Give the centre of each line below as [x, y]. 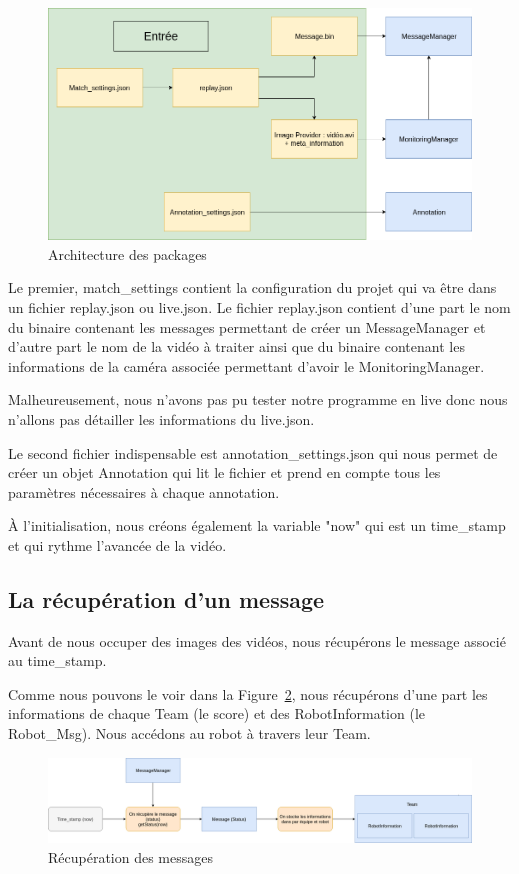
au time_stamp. [57, 660]
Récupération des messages [131, 856]
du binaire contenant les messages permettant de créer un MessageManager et [247, 326]
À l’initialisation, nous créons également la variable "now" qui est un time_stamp [257, 525]
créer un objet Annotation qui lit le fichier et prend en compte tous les [224, 472]
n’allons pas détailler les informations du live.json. [161, 418]
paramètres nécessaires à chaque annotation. [144, 491]
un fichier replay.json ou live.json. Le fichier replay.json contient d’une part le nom [259, 306]
